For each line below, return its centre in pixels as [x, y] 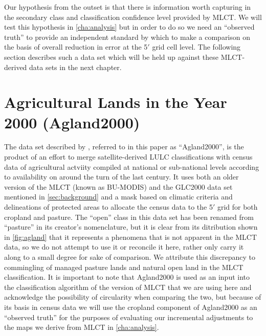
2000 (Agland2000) [72, 122]
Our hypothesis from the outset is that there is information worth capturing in [128, 7]
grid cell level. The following [196, 47]
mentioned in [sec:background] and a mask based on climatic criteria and [118, 197]
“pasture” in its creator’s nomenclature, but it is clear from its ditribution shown [131, 227]
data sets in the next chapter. [75, 67]
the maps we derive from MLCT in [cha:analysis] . [82, 327]
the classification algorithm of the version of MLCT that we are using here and [128, 287]
